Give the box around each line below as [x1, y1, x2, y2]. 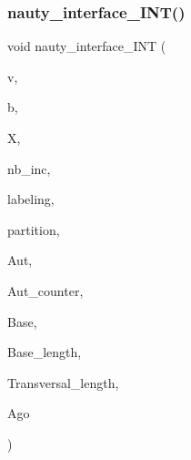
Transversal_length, [7, 373, 119, 392]
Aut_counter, [7, 281, 84, 300]
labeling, [7, 189, 55, 209]
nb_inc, [7, 158, 51, 178]
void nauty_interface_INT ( [7, 36, 166, 56]
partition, [7, 220, 60, 239]
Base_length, [7, 342, 82, 362]
